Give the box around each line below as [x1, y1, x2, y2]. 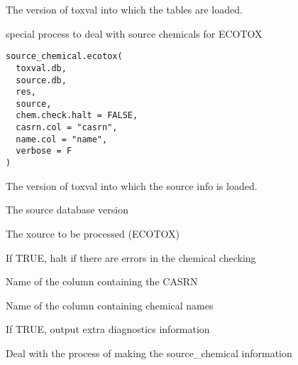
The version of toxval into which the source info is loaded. [6, 178, 258, 193]
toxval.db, [16, 63, 67, 73]
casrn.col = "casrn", [16, 122, 118, 133]
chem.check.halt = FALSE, [16, 110, 138, 121]
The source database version [6, 202, 128, 217]
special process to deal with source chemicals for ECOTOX [6, 26, 263, 41]
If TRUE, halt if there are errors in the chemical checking [6, 250, 256, 265]
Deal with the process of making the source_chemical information [6, 345, 292, 360]
